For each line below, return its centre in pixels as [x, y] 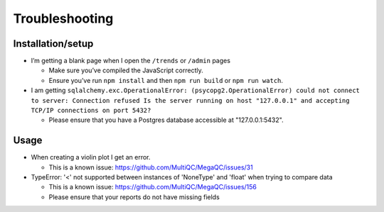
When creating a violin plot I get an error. [91, 157]
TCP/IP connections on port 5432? [91, 111]
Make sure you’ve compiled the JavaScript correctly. [126, 70]
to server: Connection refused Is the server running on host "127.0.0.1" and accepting [190, 100]
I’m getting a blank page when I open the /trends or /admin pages [131, 61]
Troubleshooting [63, 18]
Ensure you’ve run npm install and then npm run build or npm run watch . [166, 80]
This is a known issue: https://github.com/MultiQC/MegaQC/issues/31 [151, 167]
